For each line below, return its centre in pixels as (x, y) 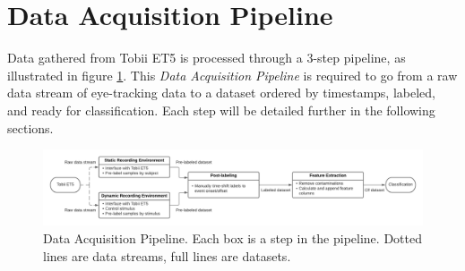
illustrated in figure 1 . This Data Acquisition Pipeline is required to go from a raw (232, 75)
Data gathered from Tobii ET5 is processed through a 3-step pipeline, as (207, 58)
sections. (30, 127)
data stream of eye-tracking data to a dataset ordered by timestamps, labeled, (221, 93)
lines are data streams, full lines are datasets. (167, 255)
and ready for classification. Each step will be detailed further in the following (221, 110)
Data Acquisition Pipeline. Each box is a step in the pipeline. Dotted (232, 237)
